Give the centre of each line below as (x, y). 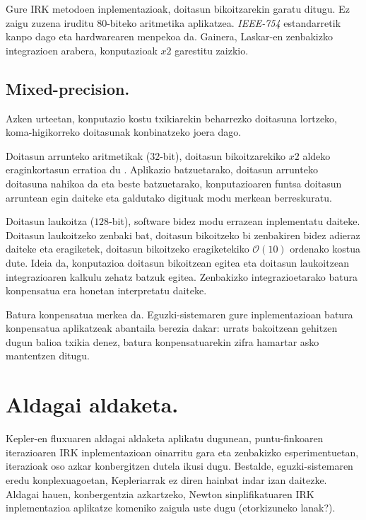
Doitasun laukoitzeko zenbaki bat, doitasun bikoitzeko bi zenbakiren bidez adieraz (183, 235)
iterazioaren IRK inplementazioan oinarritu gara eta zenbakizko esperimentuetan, (182, 452)
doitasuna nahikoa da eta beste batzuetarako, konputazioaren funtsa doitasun (174, 183)
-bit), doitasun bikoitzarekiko (223, 155)
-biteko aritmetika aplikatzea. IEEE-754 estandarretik (224, 22)
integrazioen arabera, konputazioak (82, 50)
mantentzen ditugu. (48, 356)
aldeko (317, 155)
